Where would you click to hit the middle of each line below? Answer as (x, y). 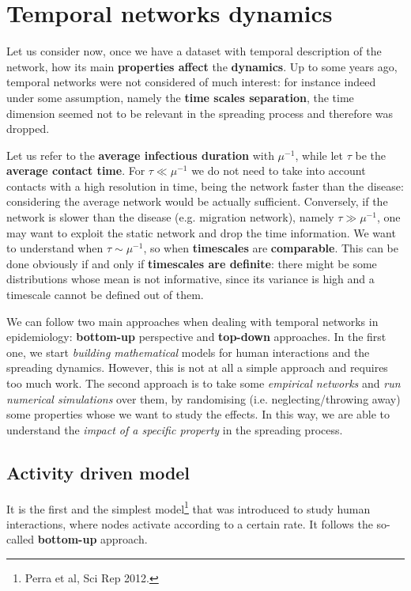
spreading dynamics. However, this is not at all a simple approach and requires (197, 367)
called (20, 539)
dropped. (28, 129)
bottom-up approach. (92, 539)
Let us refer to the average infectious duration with (140, 155)
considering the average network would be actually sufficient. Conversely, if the (197, 201)
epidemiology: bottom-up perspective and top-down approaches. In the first (196, 337)
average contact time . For (76, 170)
